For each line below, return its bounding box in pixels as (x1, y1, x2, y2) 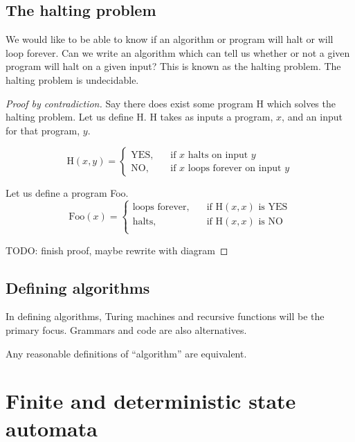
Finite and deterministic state (6, 387, 296, 415)
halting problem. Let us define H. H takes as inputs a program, (6, 109, 273, 124)
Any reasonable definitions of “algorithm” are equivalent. (6, 346, 247, 360)
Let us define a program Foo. (6, 186, 129, 200)
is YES (258, 202, 288, 213)
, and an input (282, 109, 343, 124)
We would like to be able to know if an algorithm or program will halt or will (6, 32, 334, 46)
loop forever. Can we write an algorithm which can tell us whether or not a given (6, 45, 350, 60)
